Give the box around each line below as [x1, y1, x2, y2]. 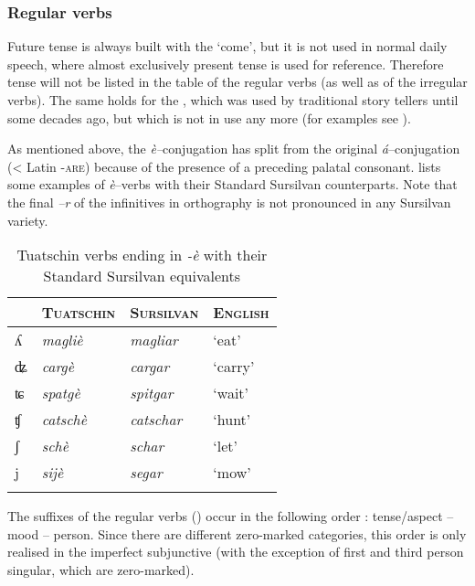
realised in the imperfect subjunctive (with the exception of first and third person [7, 542, 464, 561]
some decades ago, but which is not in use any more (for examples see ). [7, 108, 411, 127]
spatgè [41, 382, 80, 404]
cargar [130, 356, 170, 378]
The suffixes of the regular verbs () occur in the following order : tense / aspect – [7, 506, 454, 526]
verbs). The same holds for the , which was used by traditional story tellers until [7, 91, 459, 109]
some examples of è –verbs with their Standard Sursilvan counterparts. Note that [7, 175, 458, 194]
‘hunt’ [213, 409, 251, 431]
